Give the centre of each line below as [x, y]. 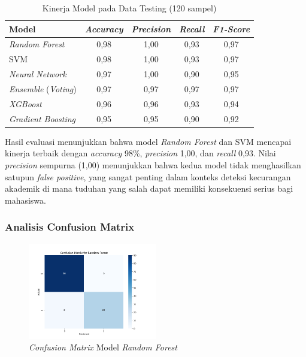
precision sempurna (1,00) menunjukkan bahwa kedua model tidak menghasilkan [153, 164]
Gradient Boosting [43, 118]
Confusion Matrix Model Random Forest [103, 347]
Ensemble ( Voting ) [43, 88]
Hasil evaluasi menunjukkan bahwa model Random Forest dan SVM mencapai [148, 141]
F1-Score [231, 28]
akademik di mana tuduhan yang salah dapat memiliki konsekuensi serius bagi [149, 188]
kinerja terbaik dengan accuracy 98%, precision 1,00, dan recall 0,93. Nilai [140, 153]
